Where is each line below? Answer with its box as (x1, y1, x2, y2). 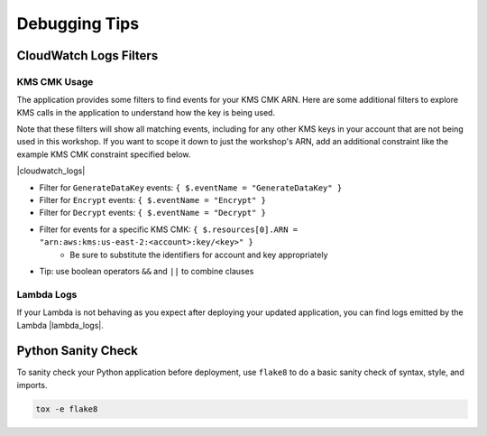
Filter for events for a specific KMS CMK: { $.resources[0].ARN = (39, 224, 298, 235)
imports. (16, 379, 48, 390)
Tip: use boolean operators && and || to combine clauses (39, 266, 254, 276)
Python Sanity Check (16, 343, 139, 358)
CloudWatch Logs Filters (16, 48, 159, 63)
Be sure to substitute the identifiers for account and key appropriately (69, 249, 328, 260)
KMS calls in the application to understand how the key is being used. (16, 107, 275, 117)
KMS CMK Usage (16, 75, 94, 88)
